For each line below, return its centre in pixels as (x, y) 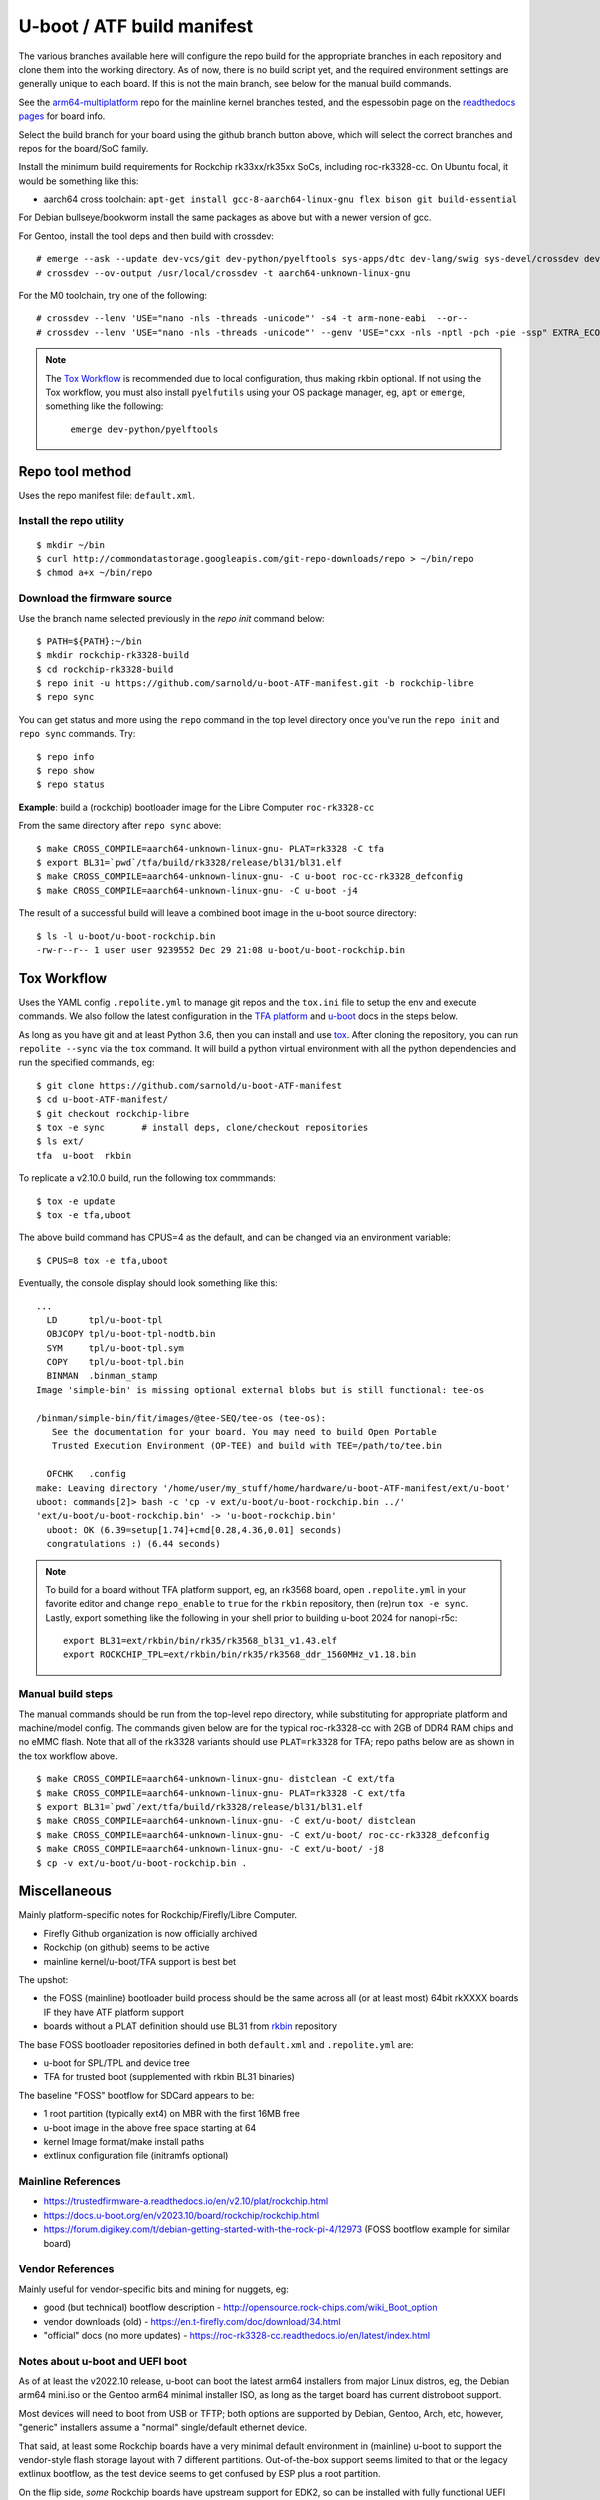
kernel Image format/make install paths (124, 2141)
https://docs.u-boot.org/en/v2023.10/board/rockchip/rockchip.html (181, 2215)
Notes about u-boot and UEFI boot (102, 2361)
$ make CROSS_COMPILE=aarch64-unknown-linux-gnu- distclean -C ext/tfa (215, 1779)
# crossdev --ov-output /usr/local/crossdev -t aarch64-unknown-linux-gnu (223, 273)
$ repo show (65, 771)
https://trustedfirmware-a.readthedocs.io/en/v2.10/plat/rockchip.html (186, 2201)
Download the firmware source (95, 598)
